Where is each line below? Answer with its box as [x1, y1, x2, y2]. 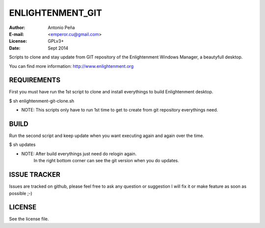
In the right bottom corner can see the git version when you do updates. [33, 158, 179, 164]
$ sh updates [9, 142, 36, 147]
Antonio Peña [48, 25, 75, 30]
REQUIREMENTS [9, 76, 61, 85]
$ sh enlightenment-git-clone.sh [9, 98, 75, 104]
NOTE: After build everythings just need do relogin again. [21, 150, 137, 157]
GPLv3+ [48, 38, 64, 44]
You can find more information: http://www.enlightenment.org [9, 63, 134, 69]
